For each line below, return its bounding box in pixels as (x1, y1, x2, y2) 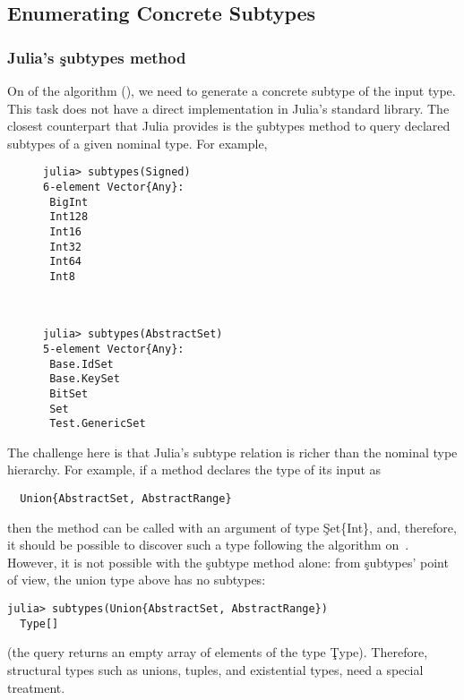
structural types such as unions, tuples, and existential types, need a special (7, 660, 424, 679)
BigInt (49, 195, 89, 209)
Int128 (49, 210, 89, 224)
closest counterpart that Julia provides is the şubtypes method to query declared (7, 116, 451, 135)
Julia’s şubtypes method (7, 46, 186, 68)
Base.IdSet (49, 357, 114, 371)
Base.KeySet (49, 372, 120, 386)
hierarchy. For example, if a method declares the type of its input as (7, 460, 382, 479)
